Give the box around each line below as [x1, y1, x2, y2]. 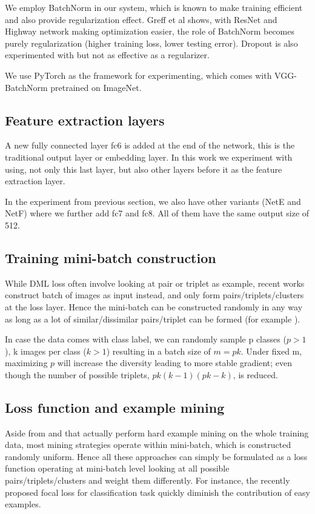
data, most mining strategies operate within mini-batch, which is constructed [5, 438, 291, 451]
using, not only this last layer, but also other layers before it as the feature [5, 162, 282, 175]
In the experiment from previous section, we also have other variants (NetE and [5, 195, 301, 207]
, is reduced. [233, 368, 278, 381]
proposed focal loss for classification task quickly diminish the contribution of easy [5, 486, 310, 498]
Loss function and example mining [5, 398, 225, 416]
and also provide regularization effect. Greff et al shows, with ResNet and [5, 13, 277, 25]
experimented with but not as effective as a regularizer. [5, 48, 210, 61]
